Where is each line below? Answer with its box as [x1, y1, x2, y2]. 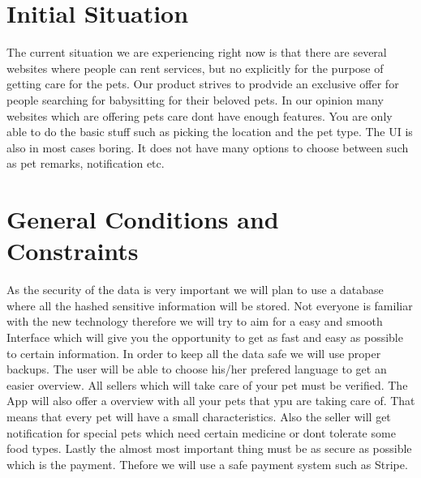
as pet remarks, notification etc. [6, 155, 165, 172]
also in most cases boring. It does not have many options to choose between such [6, 139, 409, 156]
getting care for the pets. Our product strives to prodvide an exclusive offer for [6, 75, 399, 92]
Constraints [6, 234, 139, 267]
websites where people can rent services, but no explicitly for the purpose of [6, 59, 384, 76]
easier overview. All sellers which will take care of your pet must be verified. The [6, 376, 408, 393]
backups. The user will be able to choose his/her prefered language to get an [6, 361, 387, 378]
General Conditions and [6, 203, 279, 236]
